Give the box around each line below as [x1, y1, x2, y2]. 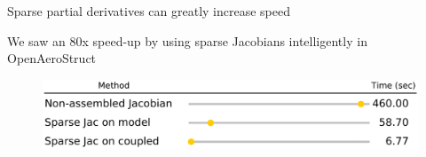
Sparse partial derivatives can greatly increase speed [7, 2, 290, 20]
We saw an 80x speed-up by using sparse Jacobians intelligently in [7, 31, 367, 50]
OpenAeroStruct [7, 49, 97, 67]
